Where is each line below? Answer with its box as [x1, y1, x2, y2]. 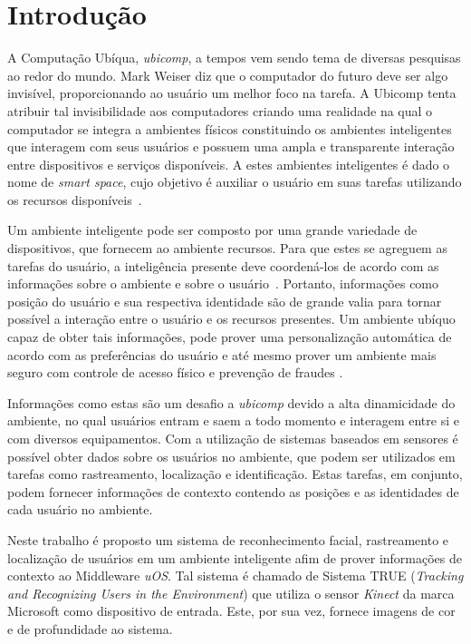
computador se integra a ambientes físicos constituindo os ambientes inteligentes [7, 119, 452, 138]
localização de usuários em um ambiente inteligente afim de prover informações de [7, 548, 462, 567]
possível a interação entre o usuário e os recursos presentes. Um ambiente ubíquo [7, 309, 456, 328]
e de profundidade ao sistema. [7, 619, 173, 638]
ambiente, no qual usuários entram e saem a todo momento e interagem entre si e [7, 411, 459, 430]
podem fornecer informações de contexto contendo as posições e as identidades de [7, 482, 459, 501]
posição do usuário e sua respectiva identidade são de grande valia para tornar [7, 291, 442, 310]
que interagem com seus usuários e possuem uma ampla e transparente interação [7, 137, 455, 156]
